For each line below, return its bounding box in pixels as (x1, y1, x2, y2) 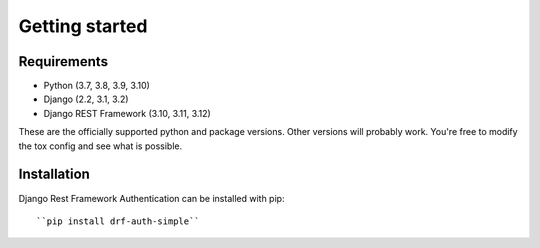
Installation (18, 166, 90, 183)
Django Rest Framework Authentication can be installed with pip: (18, 192, 285, 204)
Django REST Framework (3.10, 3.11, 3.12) (43, 107, 212, 119)
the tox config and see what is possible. (18, 140, 183, 152)
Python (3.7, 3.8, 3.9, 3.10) (43, 80, 150, 92)
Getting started (18, 15, 148, 37)
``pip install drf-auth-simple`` (36, 215, 200, 227)
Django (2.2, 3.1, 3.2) (43, 93, 129, 105)
